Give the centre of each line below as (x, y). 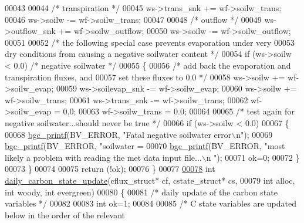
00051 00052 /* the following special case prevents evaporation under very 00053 (150, 42)
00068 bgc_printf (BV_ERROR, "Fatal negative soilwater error (118, 134)
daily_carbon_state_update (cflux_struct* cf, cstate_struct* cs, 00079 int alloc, (150, 180)
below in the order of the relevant (65, 214)
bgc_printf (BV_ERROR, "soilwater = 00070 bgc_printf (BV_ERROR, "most (145, 146)
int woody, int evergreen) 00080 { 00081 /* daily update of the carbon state (141, 192)
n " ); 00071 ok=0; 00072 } (253, 157)
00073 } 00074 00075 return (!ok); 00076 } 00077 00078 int (110, 169)
